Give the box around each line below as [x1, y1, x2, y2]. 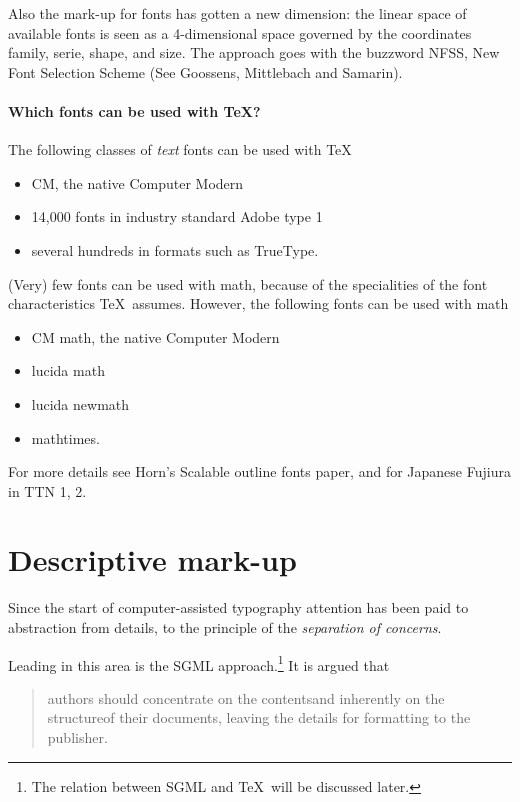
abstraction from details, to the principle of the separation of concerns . [8, 617, 442, 638]
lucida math [31, 360, 105, 381]
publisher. [47, 727, 108, 748]
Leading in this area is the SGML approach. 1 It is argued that [8, 651, 390, 675]
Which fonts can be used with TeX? [8, 100, 261, 121]
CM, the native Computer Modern [31, 172, 244, 193]
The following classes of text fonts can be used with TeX [8, 139, 352, 160]
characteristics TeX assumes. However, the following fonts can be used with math [8, 293, 509, 314]
